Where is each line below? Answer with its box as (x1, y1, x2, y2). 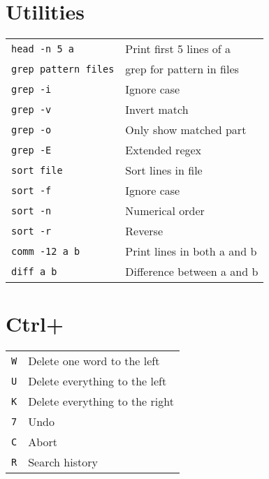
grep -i (11, 83, 52, 95)
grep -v (11, 103, 52, 115)
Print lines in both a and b (125, 243, 257, 260)
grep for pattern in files (125, 61, 239, 78)
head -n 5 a (11, 43, 75, 54)
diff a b (11, 265, 57, 277)
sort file (11, 164, 63, 176)
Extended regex (125, 142, 202, 159)
